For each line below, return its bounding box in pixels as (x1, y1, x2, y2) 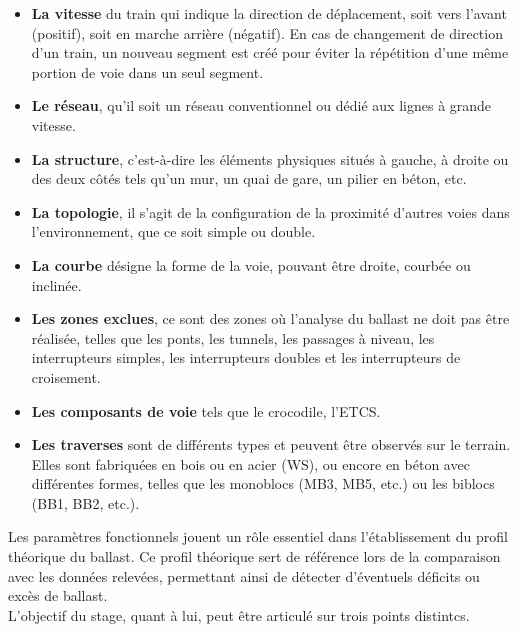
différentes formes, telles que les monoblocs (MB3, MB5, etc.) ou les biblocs (31, 473, 495, 494)
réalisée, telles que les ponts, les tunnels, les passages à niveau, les (31, 327, 435, 348)
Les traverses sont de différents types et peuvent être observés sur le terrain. (31, 434, 511, 455)
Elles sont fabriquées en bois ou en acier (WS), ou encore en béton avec (31, 453, 470, 474)
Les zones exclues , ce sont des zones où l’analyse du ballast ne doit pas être (31, 308, 510, 329)
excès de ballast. (8, 585, 108, 606)
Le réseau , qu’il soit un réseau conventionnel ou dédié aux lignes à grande (31, 95, 492, 116)
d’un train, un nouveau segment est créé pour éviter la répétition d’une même (31, 42, 509, 63)
